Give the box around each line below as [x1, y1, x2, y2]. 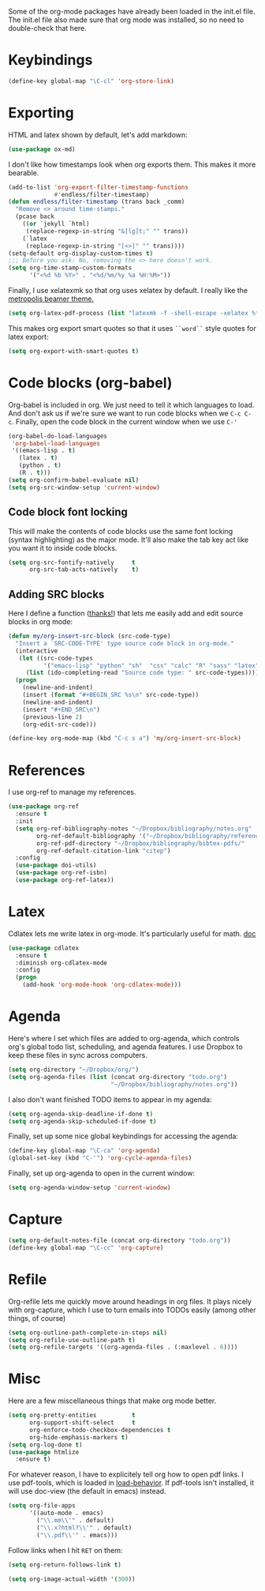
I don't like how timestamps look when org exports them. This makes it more [8, 160, 256, 169]
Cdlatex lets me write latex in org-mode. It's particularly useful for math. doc [8, 928, 256, 938]
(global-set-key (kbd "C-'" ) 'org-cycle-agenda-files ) [8, 1154, 192, 1162]
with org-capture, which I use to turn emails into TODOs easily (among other [8, 1305, 256, 1315]
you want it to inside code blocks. [8, 543, 118, 552]
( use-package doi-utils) [15, 861, 97, 870]
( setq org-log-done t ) [8, 1441, 83, 1449]
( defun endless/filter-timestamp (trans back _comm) [8, 197, 185, 206]
